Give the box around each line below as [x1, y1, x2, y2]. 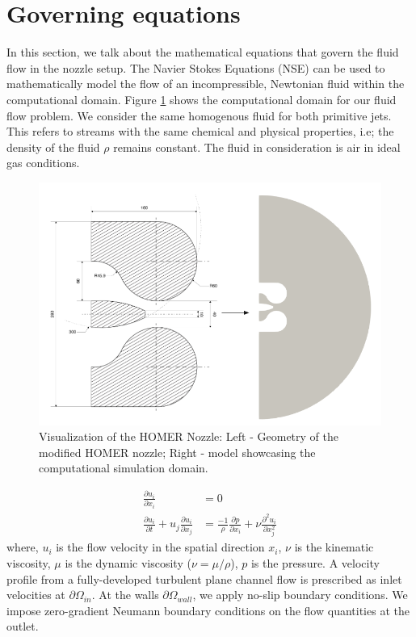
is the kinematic [294, 539, 374, 555]
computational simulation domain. [39, 459, 208, 476]
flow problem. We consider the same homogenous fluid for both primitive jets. [6, 107, 392, 124]
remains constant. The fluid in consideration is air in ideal [113, 138, 401, 155]
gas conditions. [6, 154, 80, 171]
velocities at [6, 586, 65, 603]
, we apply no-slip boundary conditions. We [192, 586, 408, 603]
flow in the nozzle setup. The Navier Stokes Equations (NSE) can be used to [6, 59, 385, 76]
